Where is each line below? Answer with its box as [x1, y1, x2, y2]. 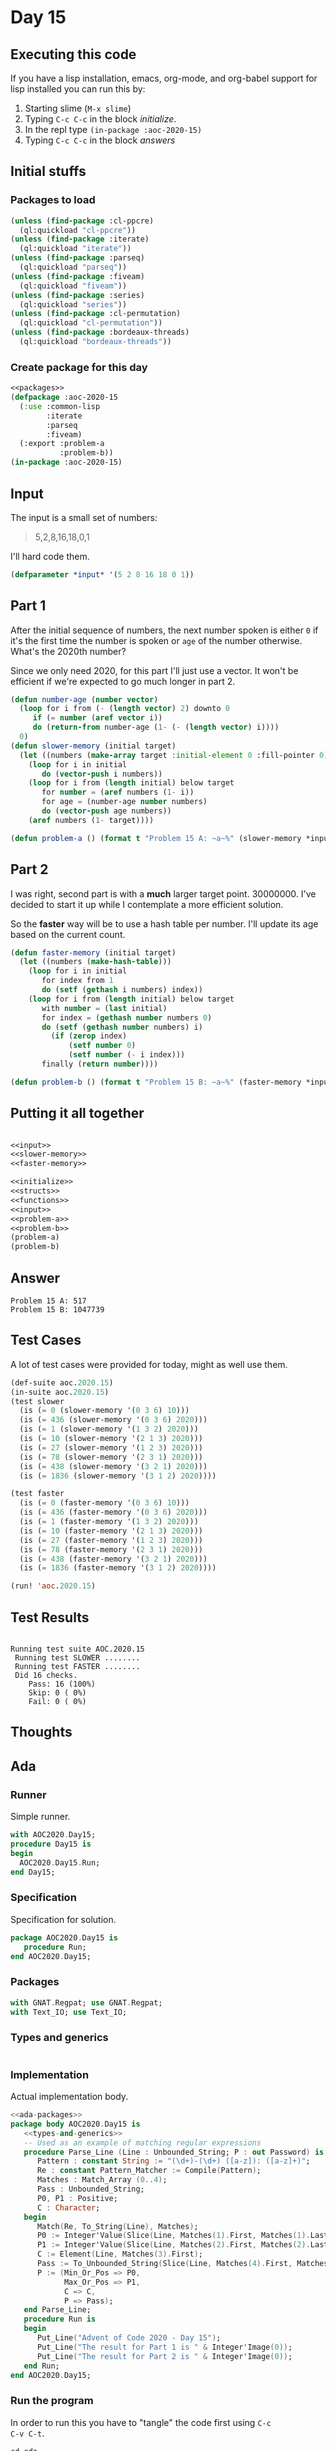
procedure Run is [23, 2314, 97, 2325]
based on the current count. [10, 928, 126, 940]
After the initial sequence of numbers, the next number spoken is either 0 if [10, 624, 319, 636]
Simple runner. [10, 1811, 71, 1823]
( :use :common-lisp [19, 401, 101, 411]
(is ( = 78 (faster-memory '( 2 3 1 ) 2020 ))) [19, 1544, 203, 1555]
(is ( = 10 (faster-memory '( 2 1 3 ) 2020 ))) [19, 1526, 203, 1536]
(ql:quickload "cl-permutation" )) [19, 318, 163, 328]
